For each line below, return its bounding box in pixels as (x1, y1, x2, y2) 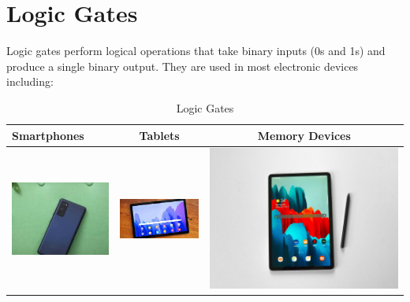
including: (6, 73, 54, 90)
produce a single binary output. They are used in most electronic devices (6, 57, 359, 74)
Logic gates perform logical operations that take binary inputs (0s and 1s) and (6, 42, 386, 59)
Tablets (139, 127, 180, 143)
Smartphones (12, 127, 84, 143)
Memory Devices (257, 127, 351, 143)
